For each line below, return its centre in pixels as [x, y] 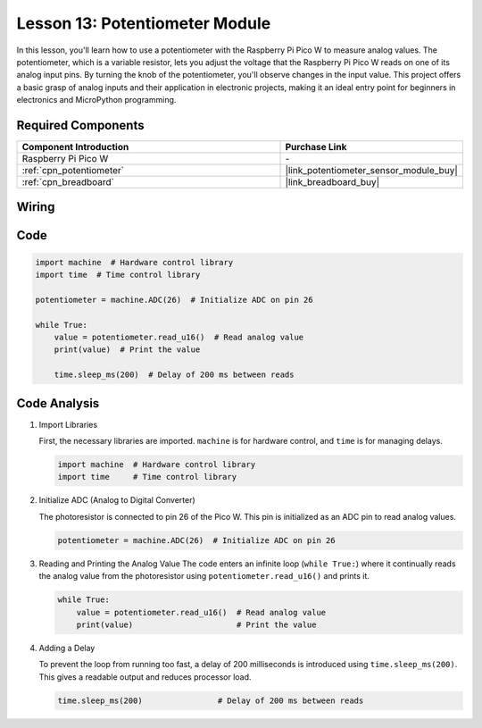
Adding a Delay [67, 648]
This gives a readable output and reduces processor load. [145, 677]
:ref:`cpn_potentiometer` [73, 171]
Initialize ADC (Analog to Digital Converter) [117, 500]
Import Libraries [68, 424]
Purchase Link [316, 147]
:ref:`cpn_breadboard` [68, 182]
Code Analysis [58, 403]
